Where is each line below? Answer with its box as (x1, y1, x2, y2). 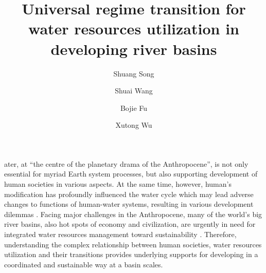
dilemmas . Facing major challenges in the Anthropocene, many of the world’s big (4, 208, 262, 219)
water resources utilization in (28, 18, 239, 39)
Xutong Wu (115, 120, 152, 130)
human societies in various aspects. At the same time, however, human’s (4, 179, 232, 189)
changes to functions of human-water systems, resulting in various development (4, 199, 254, 209)
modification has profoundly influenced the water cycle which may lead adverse (4, 188, 254, 199)
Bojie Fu (120, 102, 148, 113)
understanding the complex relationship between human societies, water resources (4, 239, 262, 249)
